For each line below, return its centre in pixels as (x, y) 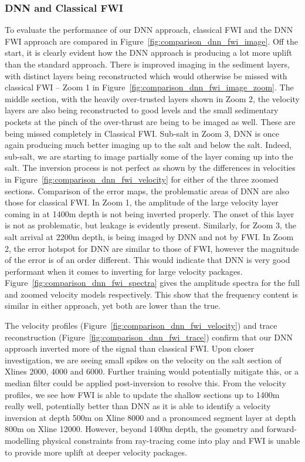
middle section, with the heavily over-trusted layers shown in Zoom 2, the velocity (152, 98)
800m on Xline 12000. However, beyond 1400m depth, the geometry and (134, 429)
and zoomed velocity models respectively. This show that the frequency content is (151, 294)
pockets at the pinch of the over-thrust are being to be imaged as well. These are (150, 121)
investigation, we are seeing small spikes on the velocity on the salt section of (143, 360)
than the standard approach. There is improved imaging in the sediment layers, (147, 64)
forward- (282, 429)
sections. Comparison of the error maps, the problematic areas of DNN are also (147, 190)
